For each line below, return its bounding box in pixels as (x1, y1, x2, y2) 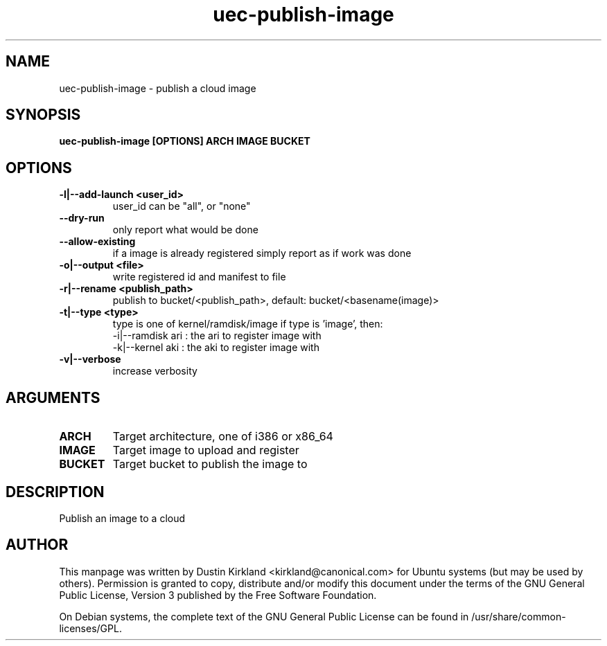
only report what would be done (112, 224, 258, 236)
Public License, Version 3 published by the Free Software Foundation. (59, 589, 377, 601)
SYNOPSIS (6, 106, 81, 124)
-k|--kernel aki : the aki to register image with (112, 341, 319, 354)
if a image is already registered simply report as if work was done (112, 247, 412, 260)
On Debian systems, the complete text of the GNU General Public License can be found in (59, 610, 469, 622)
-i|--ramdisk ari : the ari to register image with (112, 330, 322, 342)
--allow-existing (59, 235, 136, 248)
